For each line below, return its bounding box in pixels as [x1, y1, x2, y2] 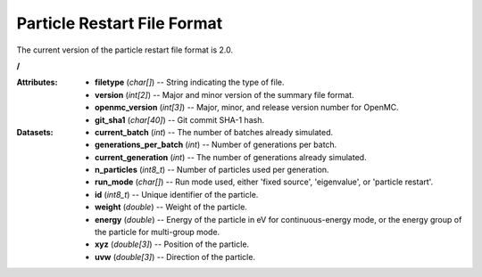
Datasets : [16, 126, 54, 137]
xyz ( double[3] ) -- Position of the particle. [95, 239, 250, 249]
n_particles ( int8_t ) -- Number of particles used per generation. [95, 165, 329, 175]
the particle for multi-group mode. [95, 227, 220, 238]
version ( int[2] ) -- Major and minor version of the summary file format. [95, 89, 354, 100]
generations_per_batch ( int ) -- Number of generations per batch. [95, 139, 337, 151]
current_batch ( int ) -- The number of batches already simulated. [95, 126, 334, 137]
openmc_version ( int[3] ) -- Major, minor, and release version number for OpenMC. [95, 102, 399, 113]
